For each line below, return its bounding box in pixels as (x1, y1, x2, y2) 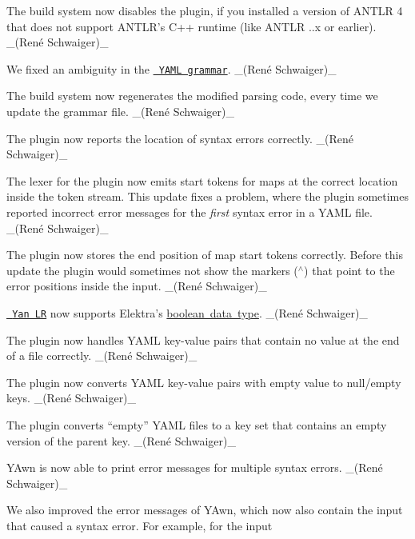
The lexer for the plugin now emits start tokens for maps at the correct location (6, 172, 398, 189)
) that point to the (304, 262, 395, 278)
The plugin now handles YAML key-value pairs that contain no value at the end (6, 331, 400, 348)
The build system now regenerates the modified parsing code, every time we (6, 87, 378, 104)
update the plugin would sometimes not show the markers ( (6, 262, 298, 278)
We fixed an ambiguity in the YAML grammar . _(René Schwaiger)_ (6, 60, 337, 77)
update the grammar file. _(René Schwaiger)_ (6, 103, 234, 120)
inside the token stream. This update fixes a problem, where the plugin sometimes (6, 188, 409, 205)
